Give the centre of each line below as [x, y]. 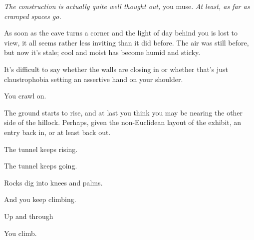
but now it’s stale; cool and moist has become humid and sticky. [102, 52]
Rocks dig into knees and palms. [53, 182]
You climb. [20, 233]
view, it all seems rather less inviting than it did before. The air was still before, [127, 42]
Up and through [29, 216]
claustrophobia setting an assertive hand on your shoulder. [94, 79]
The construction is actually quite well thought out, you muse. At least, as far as [127, 6]
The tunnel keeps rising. [41, 149]
